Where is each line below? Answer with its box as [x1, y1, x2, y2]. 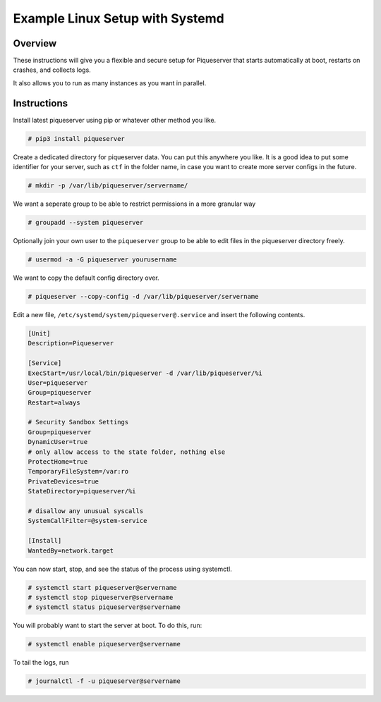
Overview [13, 37, 57, 49]
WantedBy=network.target [28, 546, 114, 555]
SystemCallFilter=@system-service [28, 517, 147, 525]
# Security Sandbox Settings [28, 418, 129, 426]
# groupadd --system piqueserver [28, 218, 144, 227]
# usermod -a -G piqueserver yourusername [28, 256, 177, 264]
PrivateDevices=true [28, 477, 99, 486]
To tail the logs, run [13, 658, 70, 667]
